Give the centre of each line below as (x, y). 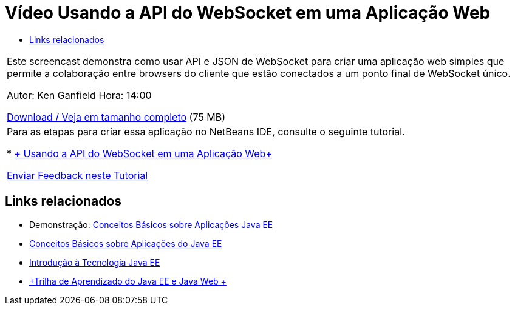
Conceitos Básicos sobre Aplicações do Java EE (126, 243)
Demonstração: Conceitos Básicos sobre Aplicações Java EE (151, 224)
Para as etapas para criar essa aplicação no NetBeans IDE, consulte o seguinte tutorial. (206, 131)
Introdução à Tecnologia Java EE (95, 262)
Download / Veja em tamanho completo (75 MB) (116, 117)
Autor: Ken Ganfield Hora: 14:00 (79, 95)
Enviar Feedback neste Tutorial (77, 175)
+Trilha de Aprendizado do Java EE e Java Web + (128, 281)
